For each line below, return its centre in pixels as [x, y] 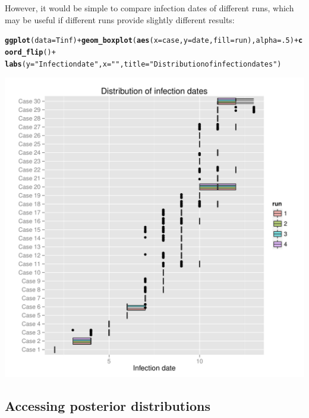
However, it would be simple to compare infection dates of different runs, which [149, 8]
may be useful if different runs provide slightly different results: [120, 19]
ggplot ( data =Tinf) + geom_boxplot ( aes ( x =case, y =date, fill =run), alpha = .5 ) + [152, 41]
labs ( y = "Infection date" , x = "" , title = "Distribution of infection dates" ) [143, 64]
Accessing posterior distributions [108, 406]
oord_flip [24, 52]
